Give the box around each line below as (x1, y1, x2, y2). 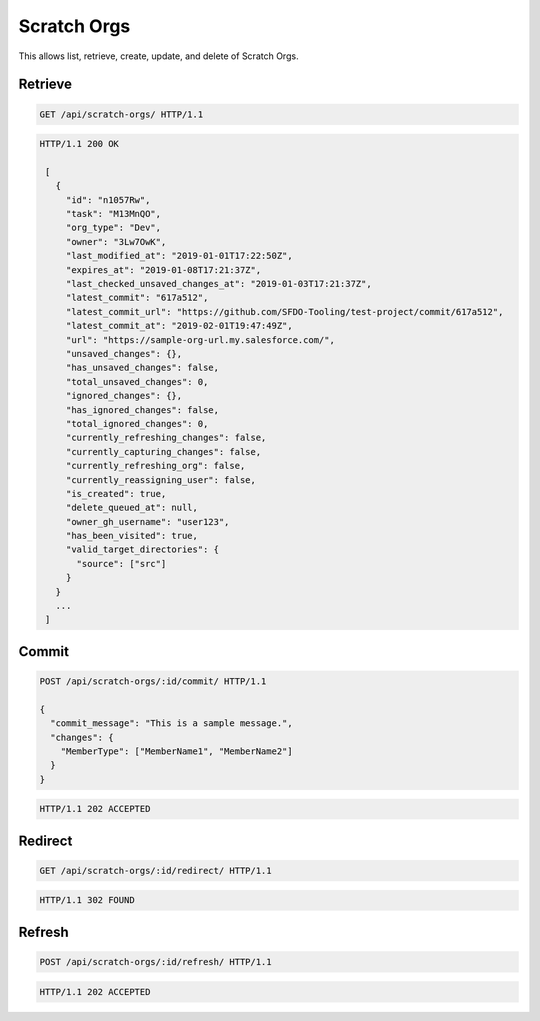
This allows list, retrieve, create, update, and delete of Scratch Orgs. (18, 50, 299, 62)
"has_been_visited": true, (65, 530, 199, 542)
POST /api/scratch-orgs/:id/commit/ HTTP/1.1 (39, 676, 267, 687)
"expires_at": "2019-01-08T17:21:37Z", (65, 264, 262, 275)
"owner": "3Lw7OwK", (65, 236, 167, 247)
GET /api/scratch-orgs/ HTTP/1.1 (39, 108, 204, 120)
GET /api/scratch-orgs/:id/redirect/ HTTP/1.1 (39, 865, 272, 876)
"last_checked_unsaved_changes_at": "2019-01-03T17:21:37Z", (65, 278, 372, 290)
